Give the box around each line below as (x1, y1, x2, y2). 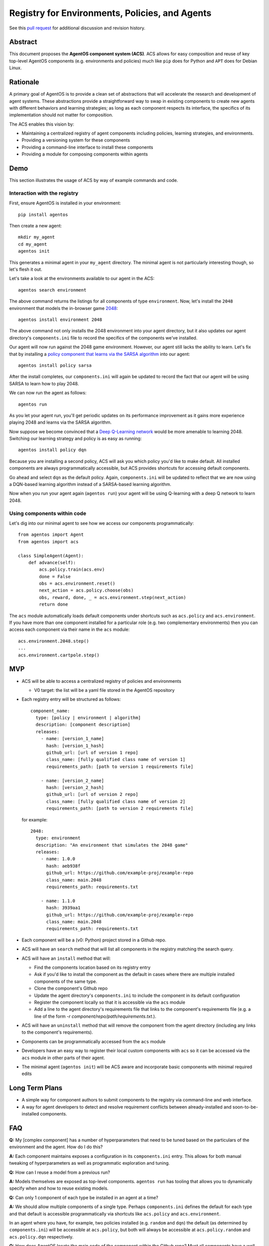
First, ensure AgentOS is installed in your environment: (9, 200, 122, 206)
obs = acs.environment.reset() (39, 581, 116, 587)
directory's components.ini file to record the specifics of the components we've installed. (9, 334, 198, 341)
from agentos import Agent (18, 532, 84, 538)
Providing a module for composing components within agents (21, 151, 148, 157)
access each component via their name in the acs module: (9, 626, 130, 632)
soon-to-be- (232, 1104, 259, 1110)
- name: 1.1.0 (40, 898, 76, 904)
